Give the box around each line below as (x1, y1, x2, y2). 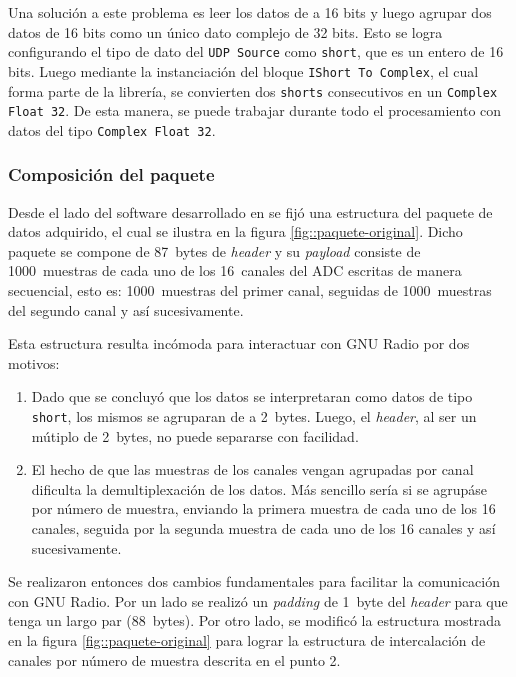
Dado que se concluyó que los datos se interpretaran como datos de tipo (31, 386, 473, 407)
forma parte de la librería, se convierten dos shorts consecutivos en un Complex (8, 80, 498, 101)
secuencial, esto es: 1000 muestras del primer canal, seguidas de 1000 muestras (8, 280, 492, 301)
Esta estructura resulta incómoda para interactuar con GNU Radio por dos (8, 333, 470, 354)
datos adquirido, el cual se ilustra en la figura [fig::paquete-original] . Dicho (8, 221, 463, 242)
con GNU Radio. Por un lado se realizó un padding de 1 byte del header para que (8, 590, 508, 611)
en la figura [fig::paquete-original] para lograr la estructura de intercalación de (8, 630, 486, 651)
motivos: (8, 352, 60, 373)
